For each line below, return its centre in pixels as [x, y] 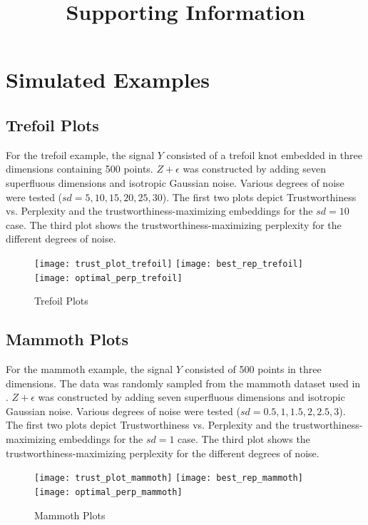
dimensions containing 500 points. [80, 169]
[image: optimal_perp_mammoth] [108, 492]
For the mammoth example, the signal [90, 369]
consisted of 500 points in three [253, 369]
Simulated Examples [108, 80]
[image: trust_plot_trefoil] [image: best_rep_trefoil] [169, 264]
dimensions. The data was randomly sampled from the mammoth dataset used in [183, 383]
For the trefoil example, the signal [80, 154]
